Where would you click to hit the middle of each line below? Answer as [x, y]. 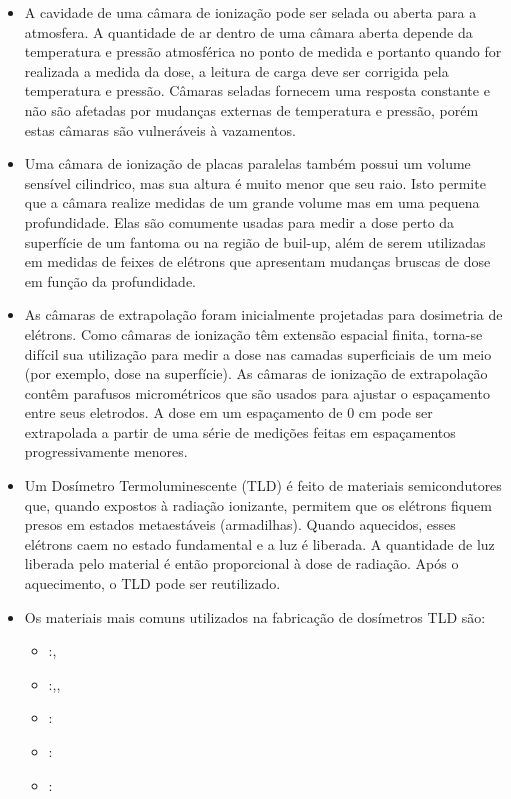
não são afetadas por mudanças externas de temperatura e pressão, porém [251, 109]
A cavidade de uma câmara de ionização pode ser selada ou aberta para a [250, 12]
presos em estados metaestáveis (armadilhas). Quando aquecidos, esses [240, 524]
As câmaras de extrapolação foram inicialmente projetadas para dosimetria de [263, 314]
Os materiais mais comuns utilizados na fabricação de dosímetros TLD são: [255, 616]
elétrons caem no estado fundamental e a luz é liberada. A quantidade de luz [259, 543]
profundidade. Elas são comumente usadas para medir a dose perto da [239, 221]
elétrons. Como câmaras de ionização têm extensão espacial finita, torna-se [253, 333]
